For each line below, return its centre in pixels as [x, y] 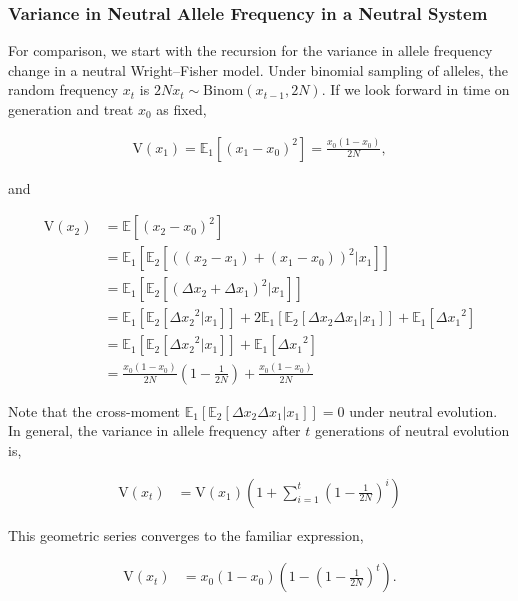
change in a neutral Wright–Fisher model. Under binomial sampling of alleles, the [258, 69]
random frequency [63, 89]
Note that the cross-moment [94, 410]
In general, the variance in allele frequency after [154, 430]
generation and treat [71, 109]
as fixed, [181, 109]
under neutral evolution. [423, 410]
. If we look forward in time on [415, 89]
